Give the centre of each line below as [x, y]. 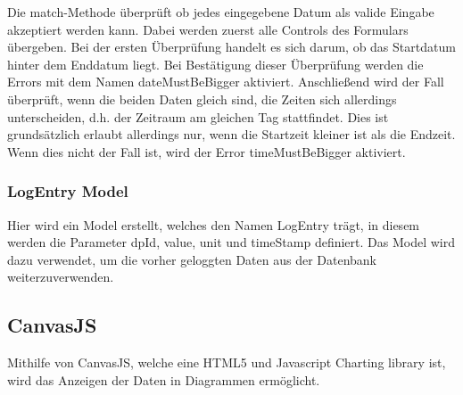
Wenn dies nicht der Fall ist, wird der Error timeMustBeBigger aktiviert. [207, 151]
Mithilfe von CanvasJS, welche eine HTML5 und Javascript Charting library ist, [227, 362]
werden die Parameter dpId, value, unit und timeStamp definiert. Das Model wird [231, 242]
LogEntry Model [68, 191]
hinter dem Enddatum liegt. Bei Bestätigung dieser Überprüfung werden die [215, 64]
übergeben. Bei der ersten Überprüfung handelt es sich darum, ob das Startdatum [231, 47]
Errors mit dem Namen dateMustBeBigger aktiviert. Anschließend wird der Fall [226, 82]
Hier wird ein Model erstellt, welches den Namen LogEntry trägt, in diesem [214, 224]
